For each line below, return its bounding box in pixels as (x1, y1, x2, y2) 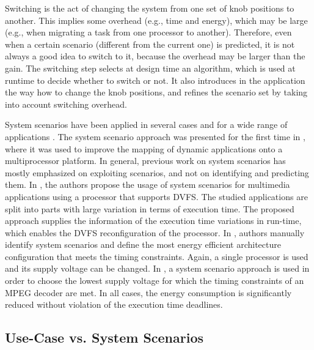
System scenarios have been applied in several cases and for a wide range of (5, 118, 288, 131)
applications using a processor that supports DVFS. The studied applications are (5, 190, 308, 203)
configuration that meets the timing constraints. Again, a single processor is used (5, 250, 309, 262)
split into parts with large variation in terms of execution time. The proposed (5, 202, 294, 215)
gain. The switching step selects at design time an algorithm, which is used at (5, 61, 296, 74)
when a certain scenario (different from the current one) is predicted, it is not (5, 37, 295, 50)
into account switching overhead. (5, 97, 128, 110)
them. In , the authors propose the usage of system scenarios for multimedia (5, 178, 290, 191)
